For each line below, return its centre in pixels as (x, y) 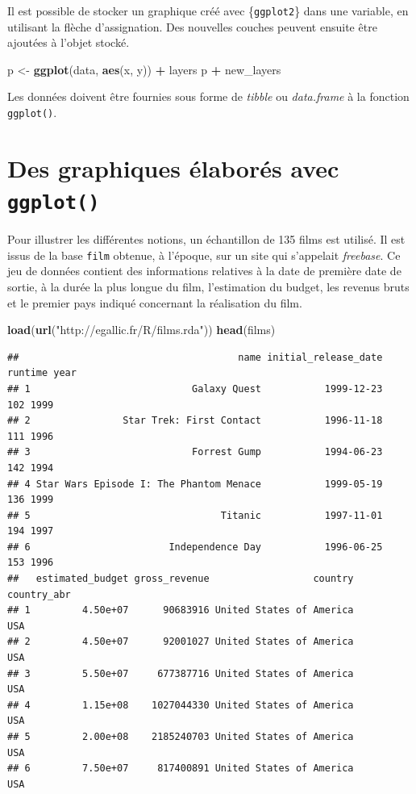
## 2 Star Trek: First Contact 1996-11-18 (195, 421)
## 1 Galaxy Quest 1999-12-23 (195, 389)
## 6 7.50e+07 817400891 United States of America (181, 769)
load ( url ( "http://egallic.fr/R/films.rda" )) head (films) (141, 330)
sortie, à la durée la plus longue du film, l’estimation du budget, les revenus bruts (208, 286)
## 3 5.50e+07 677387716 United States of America (181, 673)
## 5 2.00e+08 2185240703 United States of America (181, 737)
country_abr (39, 594)
